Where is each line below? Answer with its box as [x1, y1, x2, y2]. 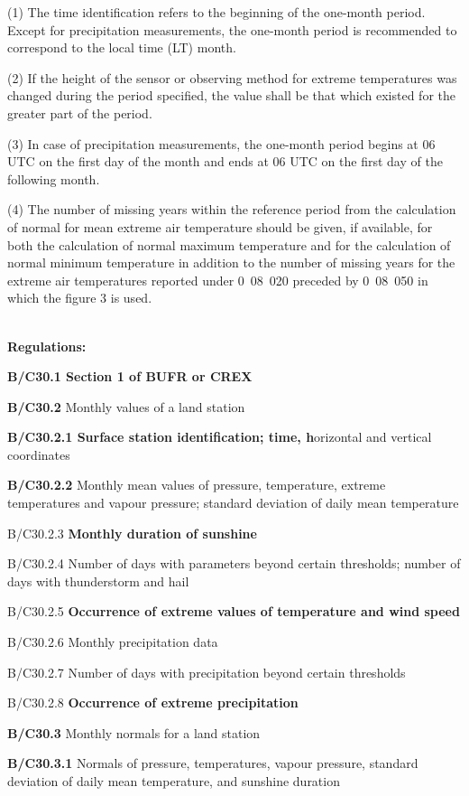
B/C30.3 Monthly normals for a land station [7, 723, 261, 742]
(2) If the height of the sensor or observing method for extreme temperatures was [7, 68, 457, 87]
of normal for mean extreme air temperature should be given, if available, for [7, 217, 433, 236]
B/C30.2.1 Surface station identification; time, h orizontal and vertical [7, 427, 432, 446]
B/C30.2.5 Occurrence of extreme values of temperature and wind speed [7, 602, 460, 621]
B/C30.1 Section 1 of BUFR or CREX [7, 367, 253, 386]
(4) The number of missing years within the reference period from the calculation [7, 200, 456, 219]
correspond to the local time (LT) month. [7, 38, 236, 57]
